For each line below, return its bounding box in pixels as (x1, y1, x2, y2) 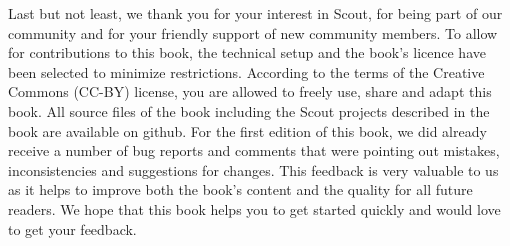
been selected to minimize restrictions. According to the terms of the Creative (8, 61, 485, 82)
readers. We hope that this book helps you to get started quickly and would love (8, 198, 501, 219)
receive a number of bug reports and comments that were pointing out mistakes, (8, 140, 500, 161)
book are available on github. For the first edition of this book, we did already (8, 120, 487, 141)
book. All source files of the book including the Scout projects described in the (8, 100, 490, 121)
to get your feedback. (8, 218, 137, 239)
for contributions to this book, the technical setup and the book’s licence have (8, 42, 486, 63)
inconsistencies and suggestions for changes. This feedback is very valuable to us (8, 159, 499, 180)
